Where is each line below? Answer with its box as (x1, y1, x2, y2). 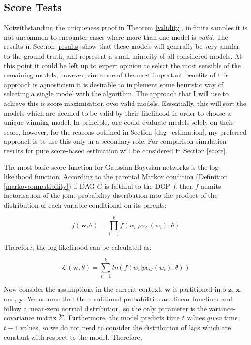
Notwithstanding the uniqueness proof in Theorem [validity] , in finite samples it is (4, 22, 248, 32)
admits (201, 180, 221, 191)
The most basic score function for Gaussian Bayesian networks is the (4, 162, 207, 172)
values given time (187, 313, 238, 323)
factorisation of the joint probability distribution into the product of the (4, 190, 218, 200)
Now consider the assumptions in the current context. (4, 284, 163, 294)
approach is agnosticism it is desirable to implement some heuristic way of (4, 79, 224, 89)
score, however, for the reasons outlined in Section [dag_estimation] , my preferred (4, 126, 247, 136)
